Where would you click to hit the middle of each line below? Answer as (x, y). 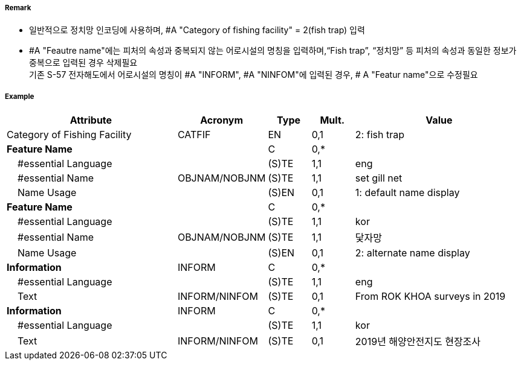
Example (20, 96)
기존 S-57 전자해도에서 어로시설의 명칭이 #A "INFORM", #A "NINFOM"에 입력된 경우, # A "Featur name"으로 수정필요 (254, 75)
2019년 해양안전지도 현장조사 (418, 342)
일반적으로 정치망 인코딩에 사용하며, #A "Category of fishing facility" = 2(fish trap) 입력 (197, 30)
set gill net (379, 178)
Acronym (222, 120)
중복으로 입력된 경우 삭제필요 (83, 63)
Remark (18, 8)
